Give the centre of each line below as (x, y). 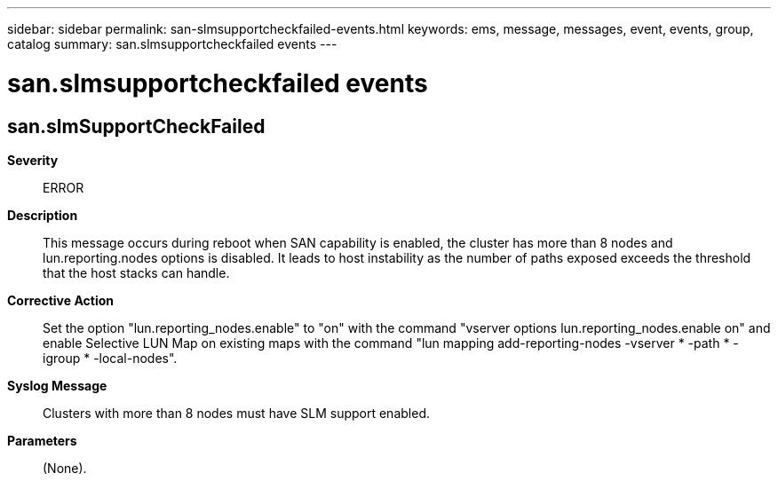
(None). (65, 468)
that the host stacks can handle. (136, 272)
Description (43, 215)
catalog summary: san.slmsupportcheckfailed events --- (172, 44)
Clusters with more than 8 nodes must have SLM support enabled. (236, 413)
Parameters (42, 440)
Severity (33, 160)
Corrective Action (60, 300)
